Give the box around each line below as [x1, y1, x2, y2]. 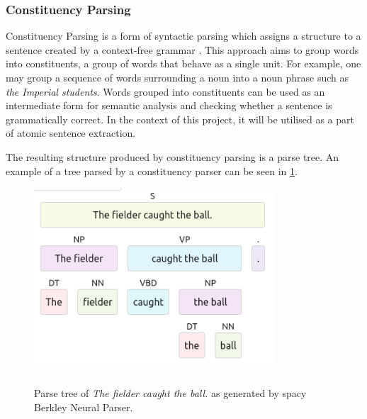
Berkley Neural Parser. [34, 399, 133, 414]
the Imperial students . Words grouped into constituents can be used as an [6, 84, 325, 99]
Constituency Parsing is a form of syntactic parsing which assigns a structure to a [6, 28, 361, 43]
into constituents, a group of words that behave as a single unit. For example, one [6, 56, 361, 71]
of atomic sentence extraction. [6, 125, 136, 140]
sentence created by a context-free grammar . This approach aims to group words [6, 42, 359, 57]
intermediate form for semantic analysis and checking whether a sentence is [6, 98, 332, 113]
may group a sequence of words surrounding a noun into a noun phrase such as [6, 70, 349, 84]
